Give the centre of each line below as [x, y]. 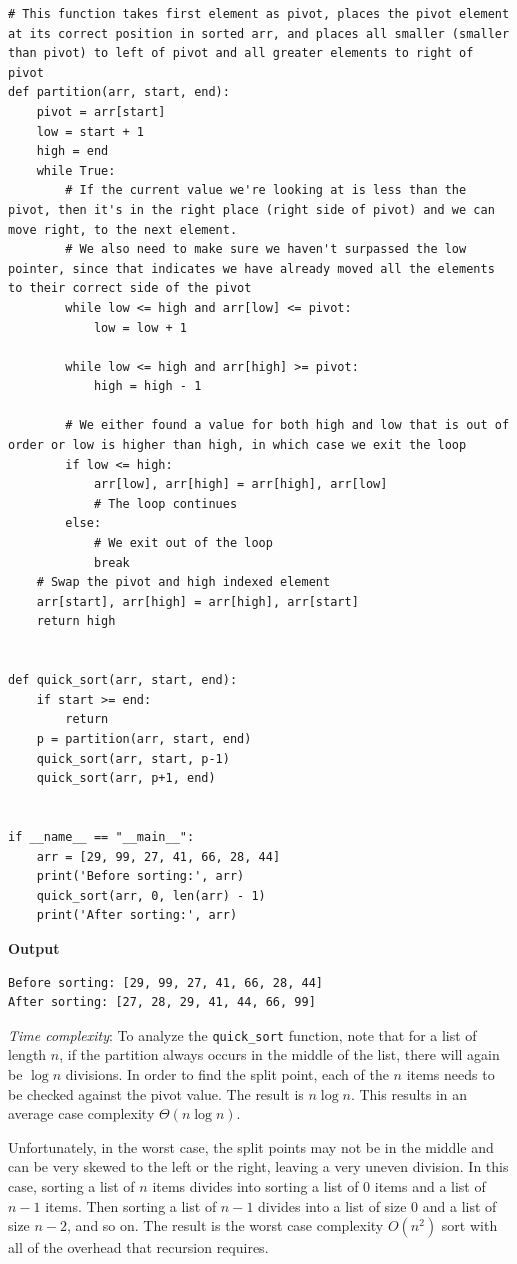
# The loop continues [165, 503]
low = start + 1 [90, 131]
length [27, 1054]
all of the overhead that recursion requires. [138, 1247]
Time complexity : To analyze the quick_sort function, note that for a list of [242, 1034]
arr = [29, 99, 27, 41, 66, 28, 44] [158, 856]
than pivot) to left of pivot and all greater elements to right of [241, 53]
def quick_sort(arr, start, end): [123, 680]
